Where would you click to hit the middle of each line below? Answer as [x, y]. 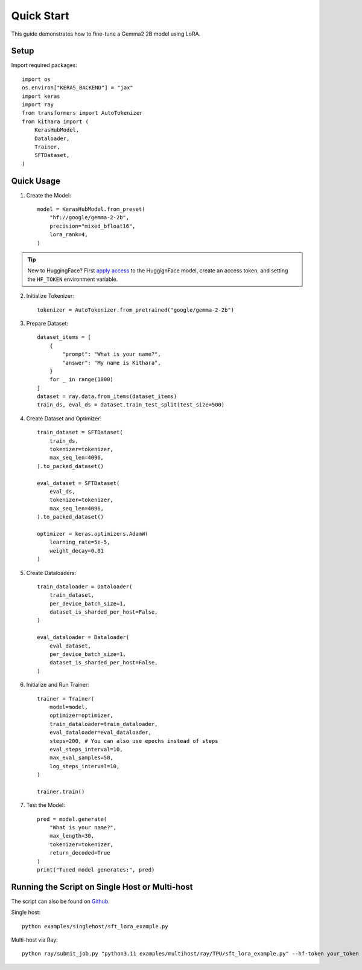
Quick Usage [36, 181]
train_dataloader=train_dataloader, [103, 724]
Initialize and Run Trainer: [58, 685]
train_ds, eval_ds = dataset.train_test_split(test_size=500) [131, 405]
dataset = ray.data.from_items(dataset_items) [107, 397]
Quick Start [40, 16]
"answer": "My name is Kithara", [112, 363]
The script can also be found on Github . [60, 901]
